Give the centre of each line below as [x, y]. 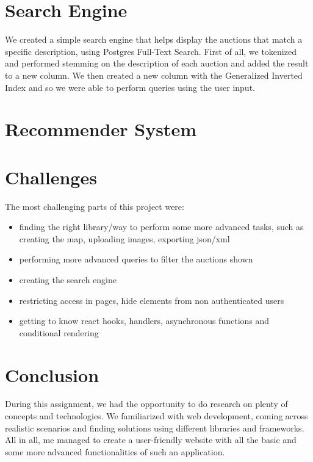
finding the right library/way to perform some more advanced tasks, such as [161, 227]
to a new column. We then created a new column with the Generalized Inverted [154, 75]
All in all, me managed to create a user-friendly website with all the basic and [151, 440]
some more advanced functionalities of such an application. [115, 451]
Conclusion [52, 374]
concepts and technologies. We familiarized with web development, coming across [156, 416]
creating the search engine [68, 279]
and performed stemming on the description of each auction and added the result [157, 63]
